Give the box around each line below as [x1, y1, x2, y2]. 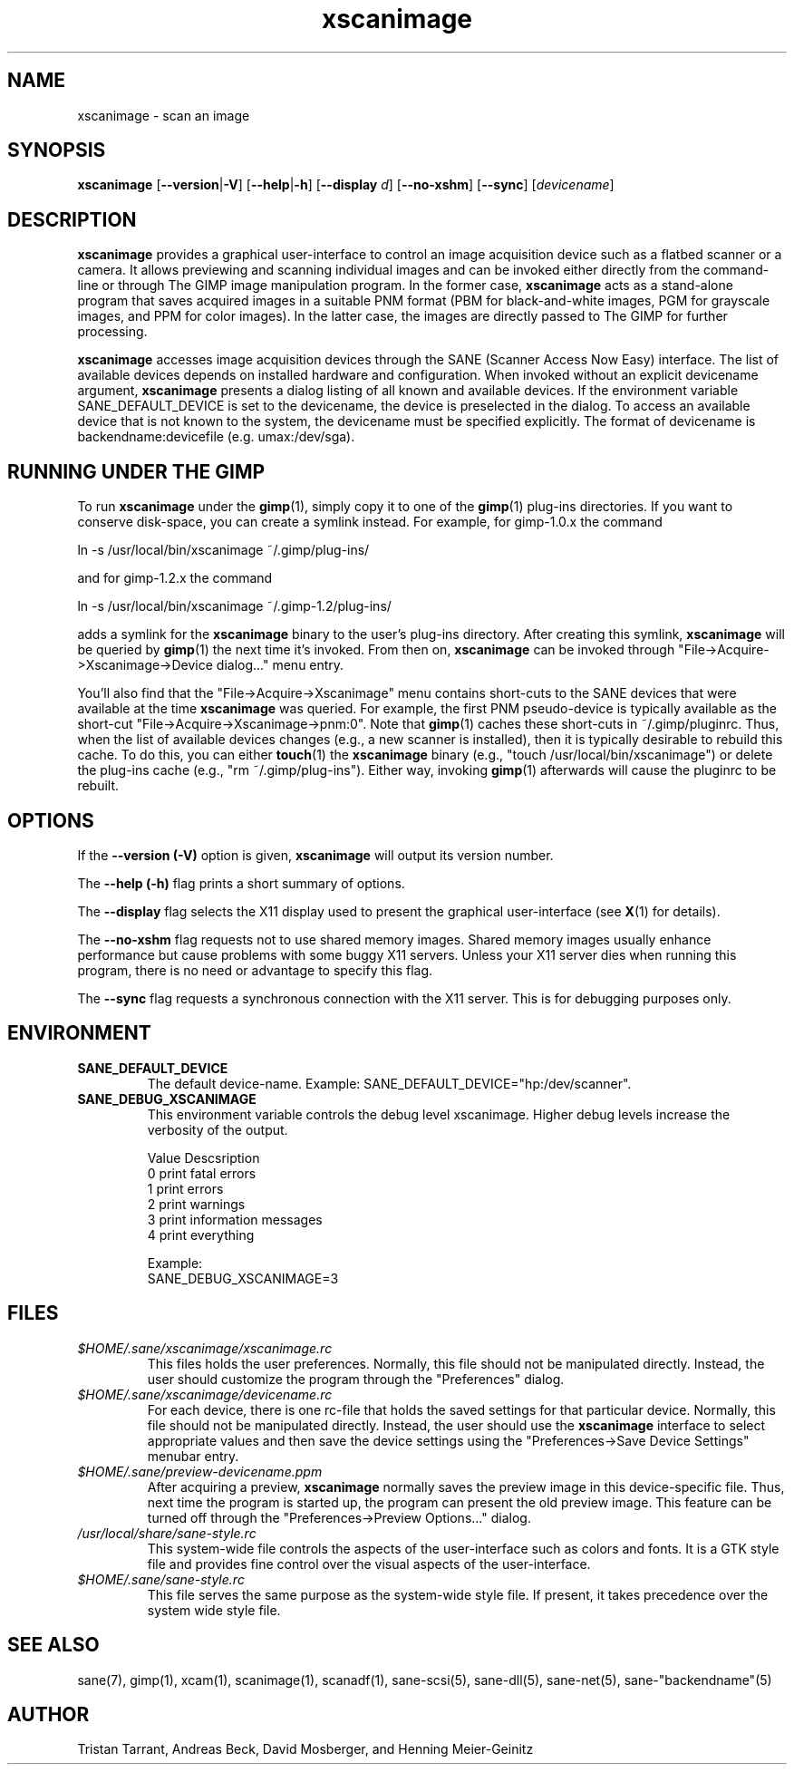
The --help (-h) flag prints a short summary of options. [77, 875, 405, 891]
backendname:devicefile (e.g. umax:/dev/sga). [77, 429, 355, 445]
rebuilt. [77, 778, 120, 794]
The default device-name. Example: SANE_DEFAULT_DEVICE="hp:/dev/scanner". [147, 1075, 632, 1091]
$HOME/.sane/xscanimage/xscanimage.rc [77, 1340, 333, 1356]
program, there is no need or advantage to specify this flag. [77, 962, 433, 978]
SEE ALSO [7, 1633, 100, 1657]
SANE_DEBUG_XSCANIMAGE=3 [147, 1270, 339, 1286]
